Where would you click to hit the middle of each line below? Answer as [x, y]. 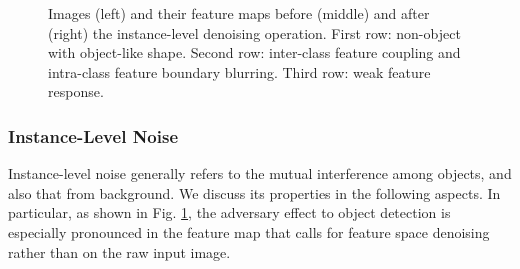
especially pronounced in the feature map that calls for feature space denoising [249, 231]
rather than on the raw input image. [119, 251]
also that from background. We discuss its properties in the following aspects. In [254, 192]
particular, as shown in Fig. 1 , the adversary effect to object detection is [229, 212]
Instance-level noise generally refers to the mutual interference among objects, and [260, 173]
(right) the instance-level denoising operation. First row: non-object [254, 32]
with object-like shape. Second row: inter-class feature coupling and [254, 52]
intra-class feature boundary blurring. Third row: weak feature [239, 71]
